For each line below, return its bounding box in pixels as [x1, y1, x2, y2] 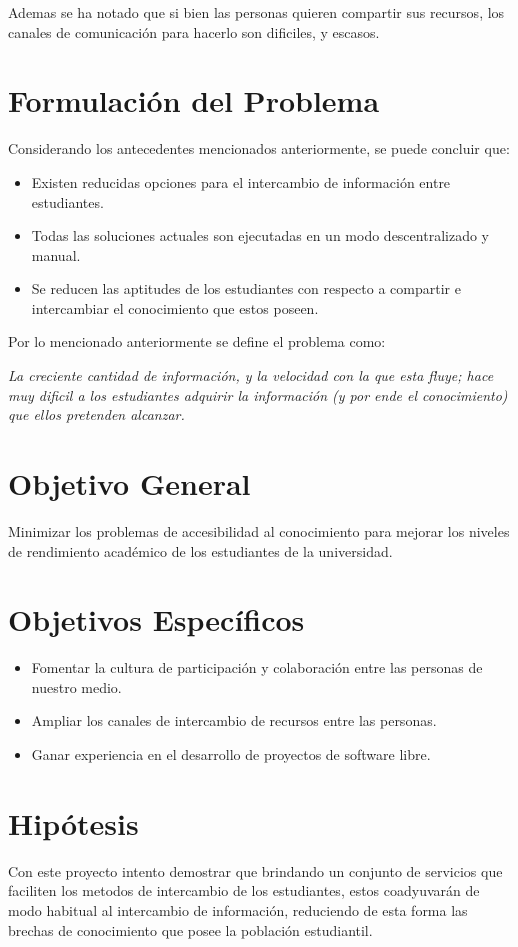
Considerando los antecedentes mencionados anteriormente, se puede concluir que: [8, 138, 510, 159]
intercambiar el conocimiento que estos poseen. [31, 297, 319, 318]
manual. [31, 244, 81, 265]
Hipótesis [8, 802, 139, 843]
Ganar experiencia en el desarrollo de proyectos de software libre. [31, 744, 431, 765]
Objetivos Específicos [8, 599, 305, 640]
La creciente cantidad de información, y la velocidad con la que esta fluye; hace [8, 365, 494, 386]
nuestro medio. [31, 676, 122, 697]
